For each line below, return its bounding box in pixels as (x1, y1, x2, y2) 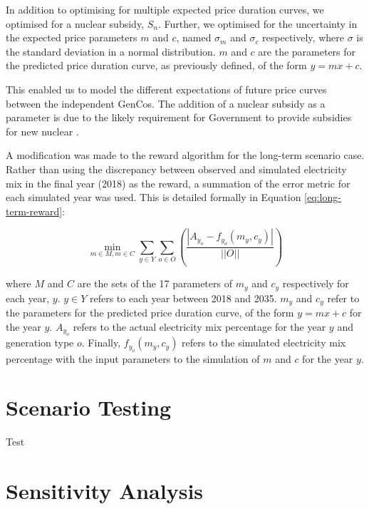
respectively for (282, 276, 349, 291)
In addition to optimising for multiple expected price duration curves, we (6, 2, 324, 16)
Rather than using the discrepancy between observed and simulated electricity (6, 161, 347, 176)
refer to (327, 290, 360, 305)
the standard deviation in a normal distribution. (6, 43, 216, 58)
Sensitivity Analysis (6, 476, 204, 505)
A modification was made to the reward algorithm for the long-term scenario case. (6, 148, 365, 163)
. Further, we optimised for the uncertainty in (157, 16, 358, 31)
